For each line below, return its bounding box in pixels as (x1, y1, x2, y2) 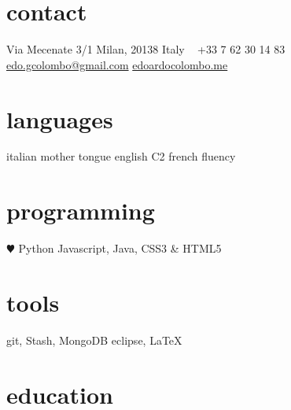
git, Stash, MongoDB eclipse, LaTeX (6, 331, 182, 348)
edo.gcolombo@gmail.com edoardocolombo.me (6, 56, 228, 72)
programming (6, 194, 155, 227)
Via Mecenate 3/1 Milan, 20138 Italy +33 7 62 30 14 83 (6, 41, 285, 57)
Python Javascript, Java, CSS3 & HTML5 (18, 240, 222, 257)
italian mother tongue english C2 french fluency (6, 148, 236, 164)
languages (6, 102, 113, 135)
